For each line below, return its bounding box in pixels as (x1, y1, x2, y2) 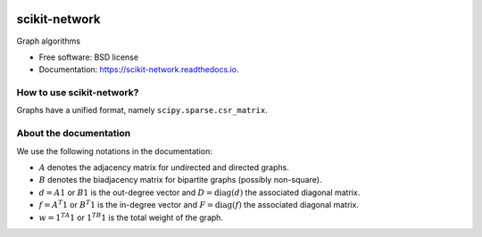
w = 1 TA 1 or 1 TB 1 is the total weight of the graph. (38, 210, 223, 223)
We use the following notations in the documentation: (16, 145, 213, 156)
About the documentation (16, 127, 131, 140)
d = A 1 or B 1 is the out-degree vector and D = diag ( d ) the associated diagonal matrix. (38, 187, 361, 198)
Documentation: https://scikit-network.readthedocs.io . (38, 64, 239, 75)
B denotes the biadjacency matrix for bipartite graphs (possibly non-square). (38, 175, 322, 185)
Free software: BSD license (38, 52, 138, 62)
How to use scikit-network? (16, 86, 139, 99)
